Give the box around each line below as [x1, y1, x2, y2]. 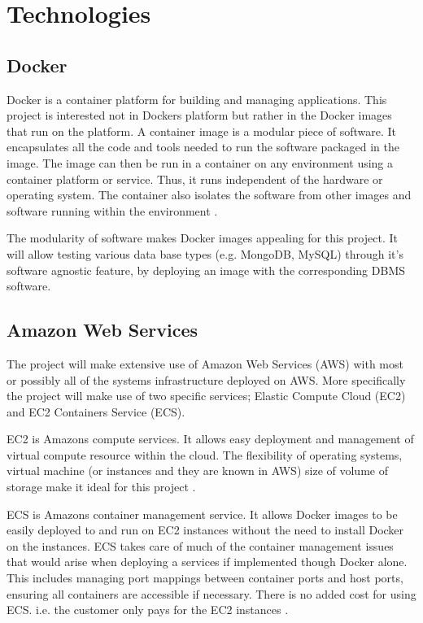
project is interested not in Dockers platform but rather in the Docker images [7, 107, 392, 124]
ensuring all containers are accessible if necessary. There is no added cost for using [7, 585, 416, 602]
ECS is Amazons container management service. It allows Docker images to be [7, 505, 398, 522]
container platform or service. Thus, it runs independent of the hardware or [7, 170, 383, 187]
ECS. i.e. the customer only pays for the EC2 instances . [7, 601, 289, 618]
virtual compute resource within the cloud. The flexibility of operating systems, [7, 446, 403, 463]
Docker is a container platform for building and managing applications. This [7, 90, 387, 107]
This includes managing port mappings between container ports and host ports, [7, 569, 403, 586]
